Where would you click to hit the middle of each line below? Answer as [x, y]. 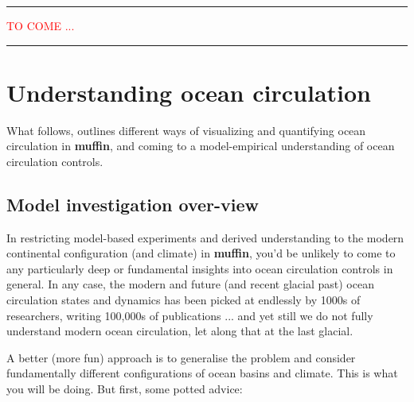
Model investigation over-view [133, 204]
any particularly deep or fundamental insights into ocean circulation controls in [200, 268]
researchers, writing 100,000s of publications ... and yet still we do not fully [190, 315]
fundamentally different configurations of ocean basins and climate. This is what [202, 373]
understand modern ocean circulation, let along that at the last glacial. [180, 331]
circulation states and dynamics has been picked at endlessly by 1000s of [184, 300]
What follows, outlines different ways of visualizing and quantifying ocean [186, 130]
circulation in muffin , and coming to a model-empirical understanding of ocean [201, 146]
